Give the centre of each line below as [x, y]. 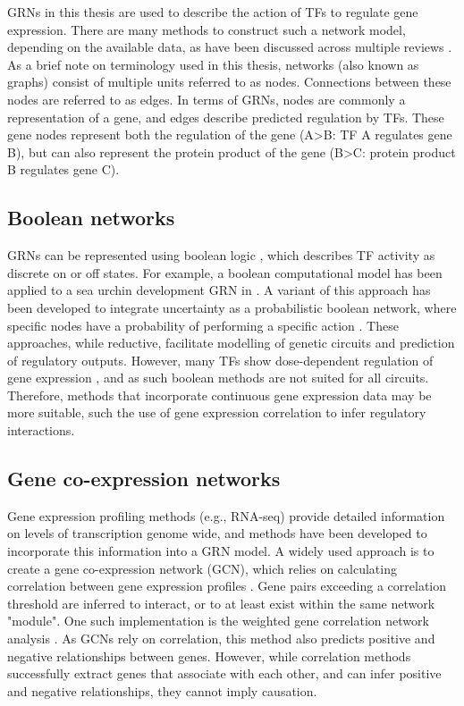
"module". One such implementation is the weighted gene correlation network [218, 621]
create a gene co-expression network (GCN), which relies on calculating [202, 568]
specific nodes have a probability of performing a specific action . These [203, 325]
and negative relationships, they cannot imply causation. [162, 690]
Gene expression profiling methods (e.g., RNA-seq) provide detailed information [226, 515]
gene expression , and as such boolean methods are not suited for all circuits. [218, 378]
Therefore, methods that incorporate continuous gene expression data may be [219, 395]
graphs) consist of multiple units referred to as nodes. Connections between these [229, 82]
